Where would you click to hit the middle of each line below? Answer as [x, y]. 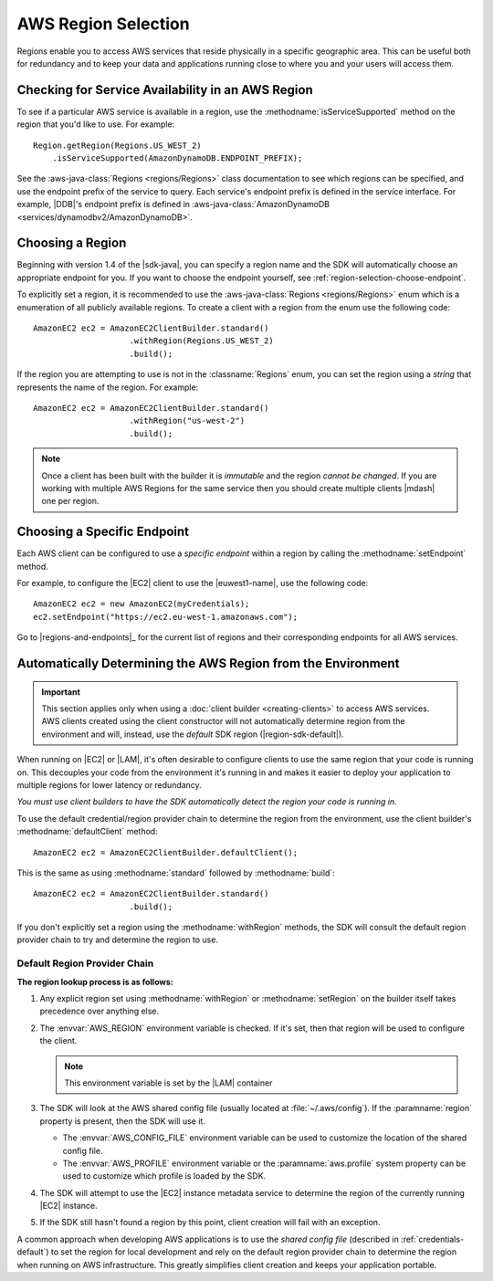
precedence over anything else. [100, 1011]
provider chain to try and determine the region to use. [118, 940]
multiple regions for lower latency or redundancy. [110, 784]
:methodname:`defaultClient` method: [88, 832]
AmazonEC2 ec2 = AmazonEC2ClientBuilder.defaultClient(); [166, 852]
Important [61, 692]
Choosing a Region [72, 243]
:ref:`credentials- [432, 1239]
